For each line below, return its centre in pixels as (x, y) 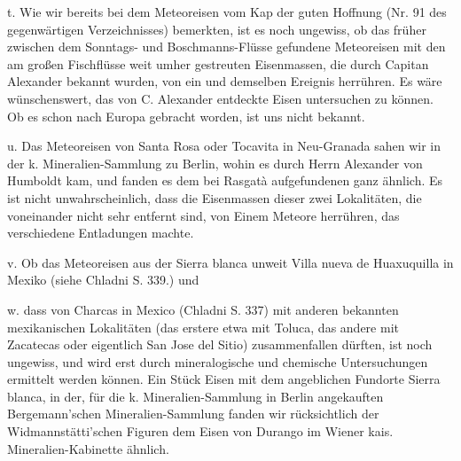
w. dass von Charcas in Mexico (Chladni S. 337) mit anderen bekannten (203, 309)
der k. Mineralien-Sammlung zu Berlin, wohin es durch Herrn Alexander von (215, 163)
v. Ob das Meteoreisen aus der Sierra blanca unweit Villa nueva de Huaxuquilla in (230, 262)
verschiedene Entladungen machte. (101, 233)
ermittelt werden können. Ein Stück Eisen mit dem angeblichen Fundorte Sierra (224, 379)
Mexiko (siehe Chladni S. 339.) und (103, 280)
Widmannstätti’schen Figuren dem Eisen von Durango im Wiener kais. (200, 431)
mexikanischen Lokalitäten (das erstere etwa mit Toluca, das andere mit (203, 327)
